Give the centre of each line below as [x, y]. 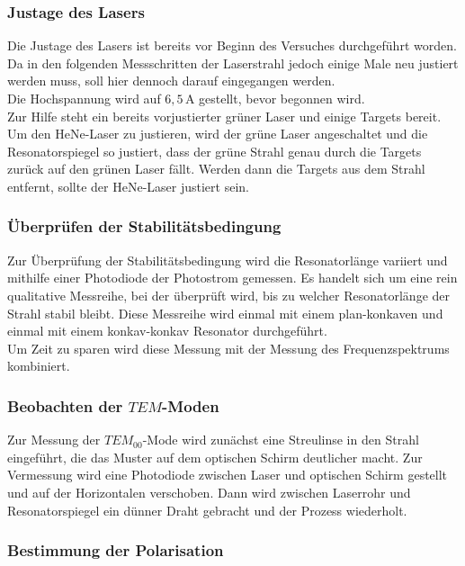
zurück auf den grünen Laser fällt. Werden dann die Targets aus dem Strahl [216, 169]
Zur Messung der [54, 440]
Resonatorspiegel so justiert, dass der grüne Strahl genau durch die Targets [215, 151]
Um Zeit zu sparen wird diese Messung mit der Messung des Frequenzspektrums [228, 348]
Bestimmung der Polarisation [116, 550]
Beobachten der [65, 405]
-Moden [191, 405]
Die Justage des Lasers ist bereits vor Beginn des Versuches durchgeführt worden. [232, 45]
